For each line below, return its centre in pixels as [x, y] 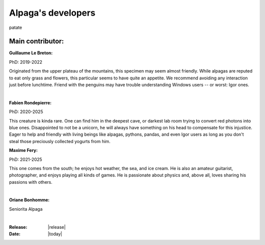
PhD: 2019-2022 [26, 62]
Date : [15, 234]
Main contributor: [37, 41]
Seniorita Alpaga [26, 209]
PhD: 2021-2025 [26, 159]
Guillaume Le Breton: [31, 53]
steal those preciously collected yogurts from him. [60, 141]
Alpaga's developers [52, 13]
